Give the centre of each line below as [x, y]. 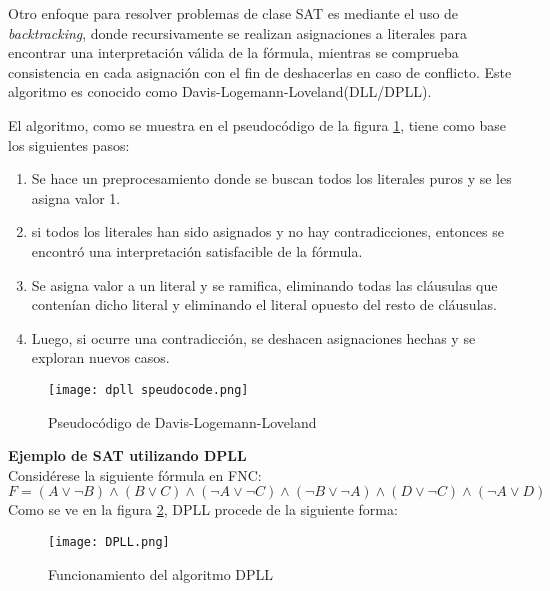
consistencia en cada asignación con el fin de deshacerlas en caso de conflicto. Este [260, 71]
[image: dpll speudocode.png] [148, 389]
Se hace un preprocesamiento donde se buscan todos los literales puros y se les [271, 178]
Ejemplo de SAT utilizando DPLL [127, 455]
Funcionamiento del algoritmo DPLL [161, 573]
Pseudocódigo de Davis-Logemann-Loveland [182, 421]
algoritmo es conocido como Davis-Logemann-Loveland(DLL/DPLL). [220, 91]
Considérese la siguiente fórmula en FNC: [135, 474]
